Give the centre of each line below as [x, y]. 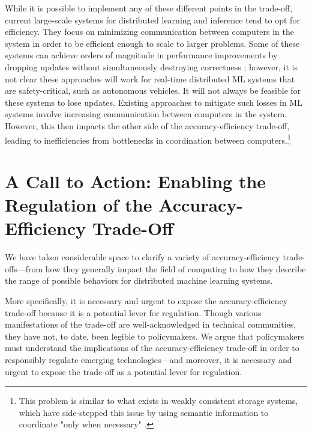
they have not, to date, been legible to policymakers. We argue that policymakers [154, 336]
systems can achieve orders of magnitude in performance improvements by [141, 55]
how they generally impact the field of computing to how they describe [175, 268]
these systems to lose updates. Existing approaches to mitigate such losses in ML [154, 102]
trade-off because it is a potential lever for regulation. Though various [133, 312]
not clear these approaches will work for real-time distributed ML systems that [150, 78]
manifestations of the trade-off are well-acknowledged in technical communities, [151, 324]
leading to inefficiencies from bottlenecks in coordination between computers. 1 [148, 139]
